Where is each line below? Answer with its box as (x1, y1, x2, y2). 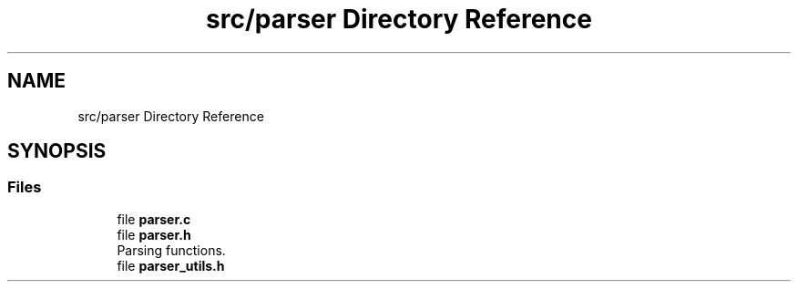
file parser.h (117, 226, 191, 243)
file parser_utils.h (117, 257, 225, 274)
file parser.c (117, 211, 191, 227)
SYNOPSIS (7, 139, 107, 163)
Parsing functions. (117, 242, 226, 258)
